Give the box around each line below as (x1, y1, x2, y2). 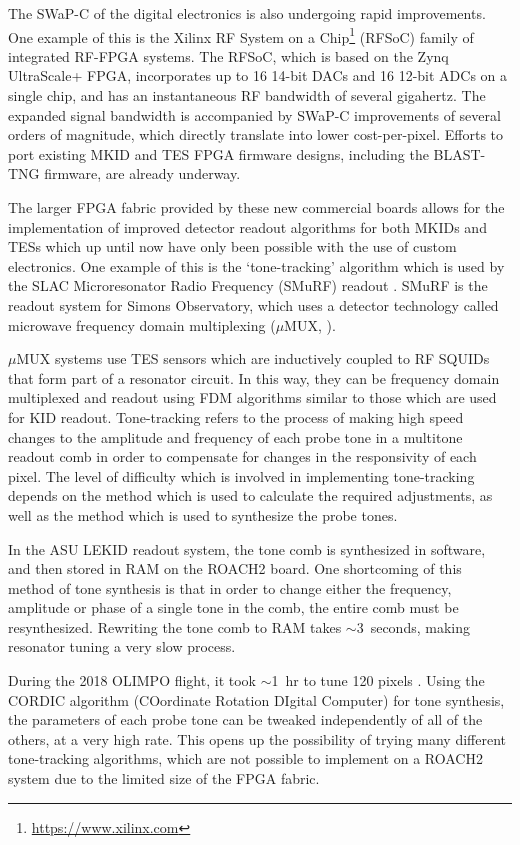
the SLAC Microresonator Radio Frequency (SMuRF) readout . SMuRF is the (8, 275, 488, 296)
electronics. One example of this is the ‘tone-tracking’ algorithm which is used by (8, 255, 505, 276)
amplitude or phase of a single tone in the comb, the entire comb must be (8, 597, 459, 618)
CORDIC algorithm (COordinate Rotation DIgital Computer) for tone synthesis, (8, 689, 505, 710)
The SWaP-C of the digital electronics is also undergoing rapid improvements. (8, 3, 486, 23)
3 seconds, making (356, 616, 470, 637)
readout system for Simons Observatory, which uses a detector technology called (8, 294, 499, 315)
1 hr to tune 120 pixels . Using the (271, 670, 485, 691)
